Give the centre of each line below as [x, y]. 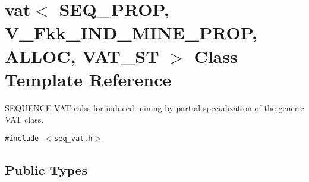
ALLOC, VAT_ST [82, 56]
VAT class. [24, 119]
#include [22, 138]
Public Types [46, 169]
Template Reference [88, 79]
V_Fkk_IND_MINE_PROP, [131, 32]
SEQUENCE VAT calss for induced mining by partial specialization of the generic [154, 107]
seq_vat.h [73, 138]
